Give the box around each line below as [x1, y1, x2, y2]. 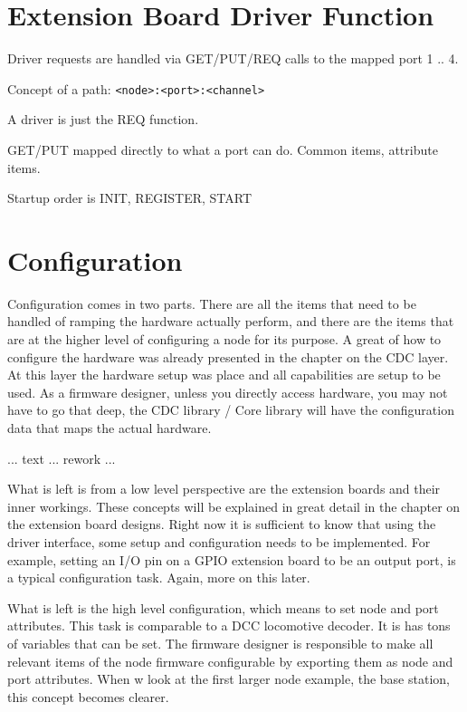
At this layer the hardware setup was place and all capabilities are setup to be [7, 365, 441, 384]
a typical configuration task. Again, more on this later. [7, 568, 310, 587]
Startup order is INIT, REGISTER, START [7, 188, 253, 207]
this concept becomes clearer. [7, 687, 169, 706]
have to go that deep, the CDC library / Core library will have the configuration [7, 400, 454, 419]
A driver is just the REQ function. [7, 110, 199, 129]
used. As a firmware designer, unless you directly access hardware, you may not [7, 382, 448, 401]
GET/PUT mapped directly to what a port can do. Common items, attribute [7, 140, 438, 159]
